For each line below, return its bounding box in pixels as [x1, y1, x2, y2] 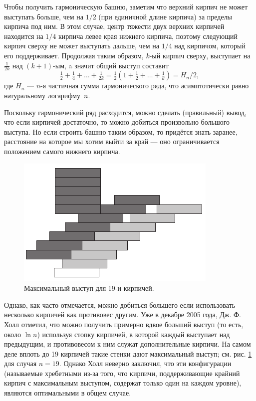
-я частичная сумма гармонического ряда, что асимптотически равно [40, 80, 249, 91]
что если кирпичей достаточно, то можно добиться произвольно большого [4, 117, 230, 127]
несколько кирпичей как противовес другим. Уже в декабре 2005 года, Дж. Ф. [4, 309, 241, 320]
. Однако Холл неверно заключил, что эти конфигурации [59, 358, 232, 369]
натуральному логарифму [4, 90, 81, 100]
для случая [4, 358, 37, 369]
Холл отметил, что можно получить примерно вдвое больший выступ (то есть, [4, 319, 244, 329]
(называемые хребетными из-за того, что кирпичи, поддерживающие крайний [4, 368, 240, 378]
